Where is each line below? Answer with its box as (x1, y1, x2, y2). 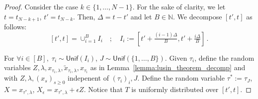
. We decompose (173, 11, 222, 21)
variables (4, 62, 31, 73)
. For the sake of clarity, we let (132, 1, 226, 11)
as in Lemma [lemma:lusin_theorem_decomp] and (90, 62, 246, 73)
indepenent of (68, 73, 109, 83)
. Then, (73, 11, 95, 21)
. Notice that (84, 84, 123, 95)
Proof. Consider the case (4, 1, 79, 11)
